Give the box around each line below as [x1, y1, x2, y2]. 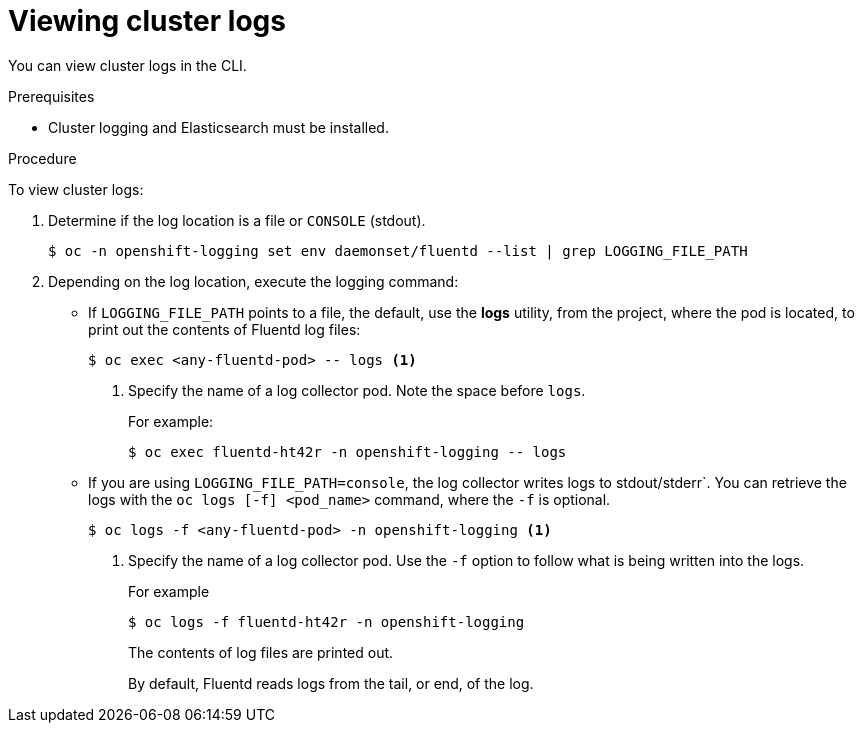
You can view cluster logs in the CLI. [8, 56, 247, 74]
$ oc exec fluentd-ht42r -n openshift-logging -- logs [128, 443, 567, 460]
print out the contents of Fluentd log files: [88, 320, 361, 338]
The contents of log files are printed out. [128, 643, 394, 661]
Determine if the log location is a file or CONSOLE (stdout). [48, 211, 426, 229]
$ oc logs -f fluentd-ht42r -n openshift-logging [128, 613, 525, 630]
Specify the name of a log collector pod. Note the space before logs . [128, 381, 586, 399]
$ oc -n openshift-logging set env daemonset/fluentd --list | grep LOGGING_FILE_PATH [48, 242, 748, 259]
